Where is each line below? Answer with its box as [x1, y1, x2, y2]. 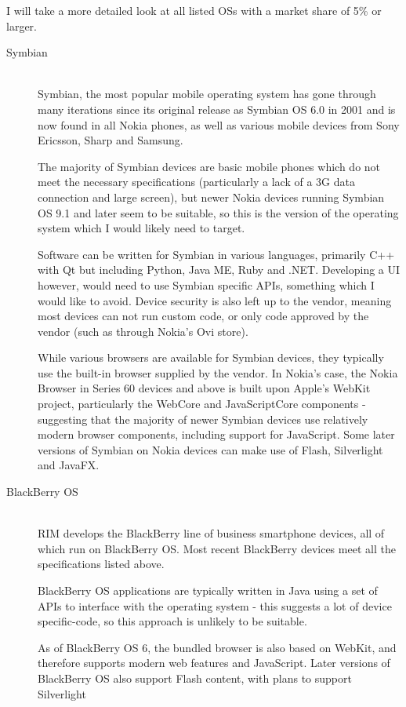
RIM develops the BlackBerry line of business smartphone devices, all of [38, 525, 385, 541]
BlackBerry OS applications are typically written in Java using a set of [38, 582, 378, 598]
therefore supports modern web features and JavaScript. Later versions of [38, 654, 390, 671]
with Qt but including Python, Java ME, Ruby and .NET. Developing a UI [38, 261, 401, 278]
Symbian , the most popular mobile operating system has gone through [38, 86, 376, 102]
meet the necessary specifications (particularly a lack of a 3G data [38, 173, 355, 190]
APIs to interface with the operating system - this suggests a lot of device [38, 597, 392, 614]
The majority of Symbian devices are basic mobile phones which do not [38, 158, 381, 174]
